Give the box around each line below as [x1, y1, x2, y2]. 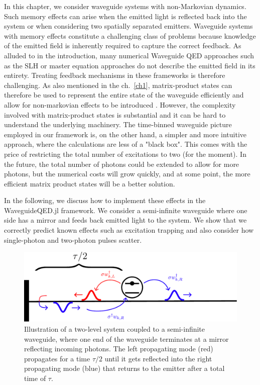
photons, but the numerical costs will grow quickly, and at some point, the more [4, 168, 250, 179]
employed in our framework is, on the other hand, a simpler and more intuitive [4, 129, 247, 139]
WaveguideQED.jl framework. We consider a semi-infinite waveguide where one [4, 205, 247, 215]
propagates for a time [24, 353, 90, 363]
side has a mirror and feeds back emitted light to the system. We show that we [4, 215, 247, 225]
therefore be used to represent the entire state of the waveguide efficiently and [4, 89, 244, 100]
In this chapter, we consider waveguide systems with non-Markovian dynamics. [4, 1, 246, 11]
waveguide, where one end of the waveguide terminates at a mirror [24, 333, 229, 344]
